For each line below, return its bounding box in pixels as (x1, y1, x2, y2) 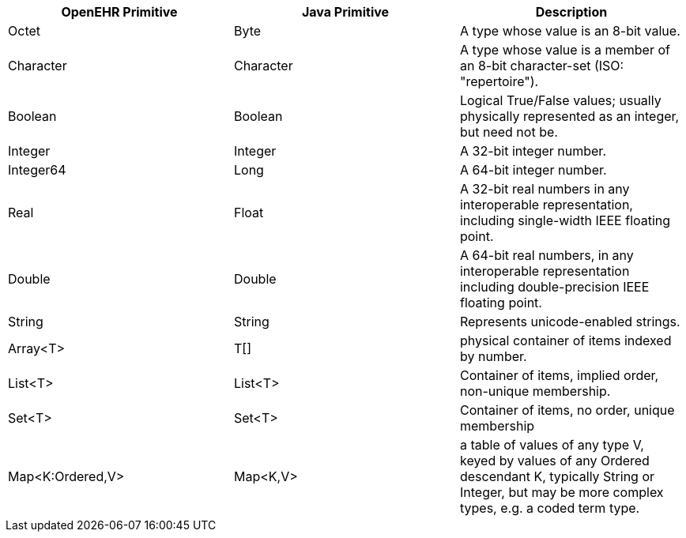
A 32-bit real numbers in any (459, 181, 630, 197)
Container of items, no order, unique (459, 402, 675, 418)
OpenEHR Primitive (61, 4, 178, 20)
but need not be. (459, 124, 558, 140)
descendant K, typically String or (459, 468, 655, 484)
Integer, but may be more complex (459, 484, 664, 500)
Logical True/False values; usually (459, 92, 661, 108)
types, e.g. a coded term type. (459, 500, 640, 516)
